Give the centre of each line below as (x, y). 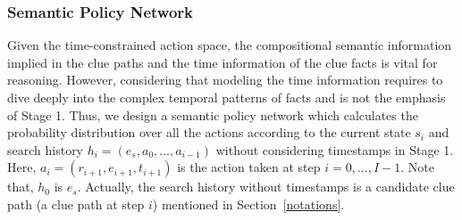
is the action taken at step (249, 167)
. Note (417, 167)
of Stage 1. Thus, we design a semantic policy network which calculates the (213, 114)
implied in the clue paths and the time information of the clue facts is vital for (223, 62)
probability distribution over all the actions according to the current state (209, 132)
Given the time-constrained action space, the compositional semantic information (230, 45)
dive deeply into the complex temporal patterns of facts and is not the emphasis (227, 97)
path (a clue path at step (76, 204)
